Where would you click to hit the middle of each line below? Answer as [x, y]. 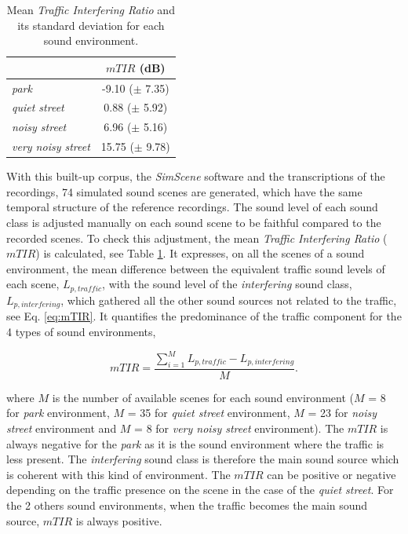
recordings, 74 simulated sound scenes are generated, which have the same [184, 191]
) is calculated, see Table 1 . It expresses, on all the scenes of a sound [200, 253]
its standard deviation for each [91, 25]
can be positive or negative [331, 474]
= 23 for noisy [342, 413]
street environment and [62, 428]
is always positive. [119, 520]
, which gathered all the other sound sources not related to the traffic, [229, 300]
